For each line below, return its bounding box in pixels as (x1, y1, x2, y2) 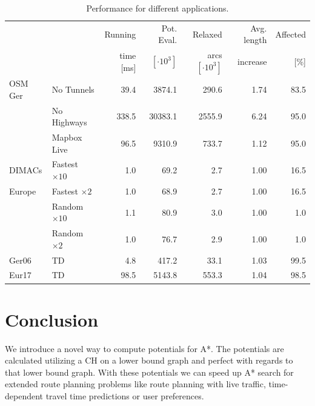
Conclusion (5, 307, 99, 331)
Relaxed (192, 27, 222, 40)
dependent (5, 390, 44, 402)
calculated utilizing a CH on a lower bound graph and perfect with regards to (5, 354, 293, 367)
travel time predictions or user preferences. (45, 390, 204, 402)
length (244, 33, 267, 46)
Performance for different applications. (86, 2, 229, 14)
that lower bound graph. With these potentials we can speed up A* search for (5, 365, 294, 378)
